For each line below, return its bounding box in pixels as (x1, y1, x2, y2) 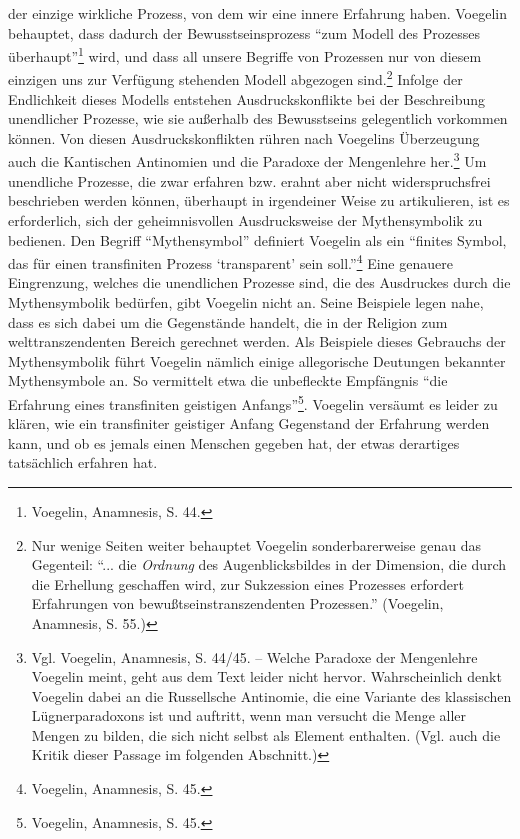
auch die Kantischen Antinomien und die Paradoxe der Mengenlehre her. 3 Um (8, 148, 487, 172)
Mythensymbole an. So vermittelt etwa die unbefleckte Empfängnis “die (8, 370, 448, 391)
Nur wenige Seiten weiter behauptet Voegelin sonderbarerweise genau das (31, 534, 481, 555)
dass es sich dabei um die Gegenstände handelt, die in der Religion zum (8, 311, 448, 332)
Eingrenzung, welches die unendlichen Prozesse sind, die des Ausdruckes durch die (8, 272, 511, 293)
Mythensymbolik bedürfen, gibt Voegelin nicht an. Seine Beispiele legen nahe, (8, 291, 484, 312)
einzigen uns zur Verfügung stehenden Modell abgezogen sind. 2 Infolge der (8, 66, 463, 90)
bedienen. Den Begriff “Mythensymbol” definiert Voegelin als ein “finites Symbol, (8, 229, 507, 250)
